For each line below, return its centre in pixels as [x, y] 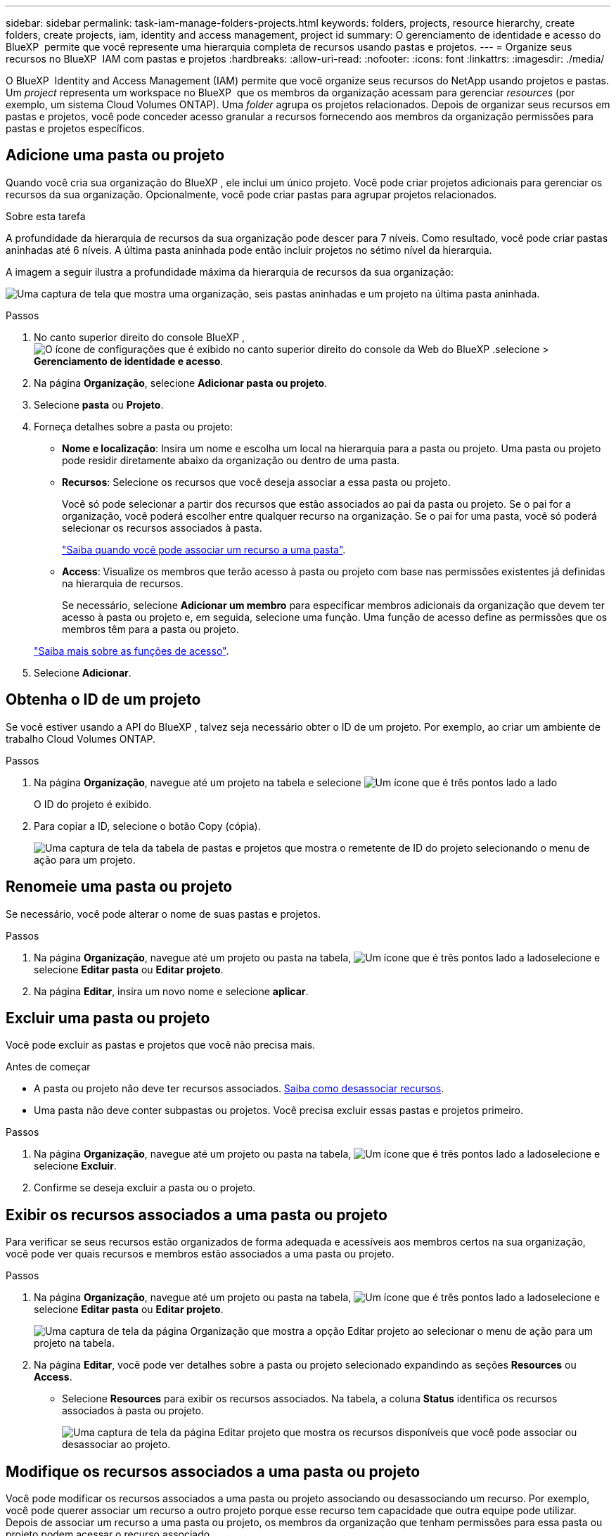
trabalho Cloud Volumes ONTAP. [81, 738]
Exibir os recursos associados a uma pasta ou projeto [197, 1215]
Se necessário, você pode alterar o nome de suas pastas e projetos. [163, 914]
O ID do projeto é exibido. [93, 804]
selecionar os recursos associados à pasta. [162, 527]
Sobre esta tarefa [46, 216]
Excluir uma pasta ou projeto [108, 1018]
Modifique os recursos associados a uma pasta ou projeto [213, 1471]
